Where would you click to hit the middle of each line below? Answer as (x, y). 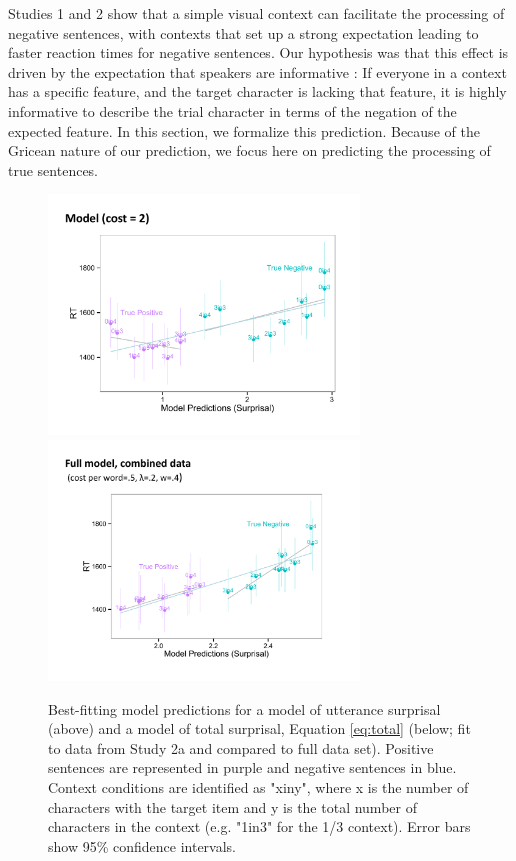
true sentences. (53, 169)
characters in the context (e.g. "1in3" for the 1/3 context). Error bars (259, 826)
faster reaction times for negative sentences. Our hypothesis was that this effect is (258, 52)
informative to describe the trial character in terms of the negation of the (232, 110)
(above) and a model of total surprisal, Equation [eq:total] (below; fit (259, 728)
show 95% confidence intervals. (142, 845)
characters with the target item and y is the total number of (232, 806)
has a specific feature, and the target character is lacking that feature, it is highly (257, 91)
